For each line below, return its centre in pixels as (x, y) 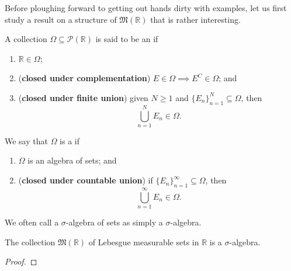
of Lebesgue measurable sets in (144, 242)
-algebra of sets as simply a (114, 222)
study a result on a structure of (61, 19)
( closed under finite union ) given (83, 97)
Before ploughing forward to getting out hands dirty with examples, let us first (146, 8)
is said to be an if (127, 39)
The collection (30, 242)
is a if (70, 140)
